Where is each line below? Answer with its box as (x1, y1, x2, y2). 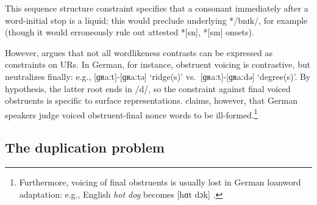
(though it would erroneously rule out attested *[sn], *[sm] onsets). (5, 26, 254, 38)
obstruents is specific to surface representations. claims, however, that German (5, 94, 298, 107)
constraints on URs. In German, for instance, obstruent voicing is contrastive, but (5, 58, 311, 71)
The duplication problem (5, 138, 165, 157)
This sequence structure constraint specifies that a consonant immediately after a (5, 2, 308, 14)
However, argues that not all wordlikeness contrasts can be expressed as (5, 46, 273, 59)
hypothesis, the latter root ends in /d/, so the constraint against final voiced (5, 82, 291, 95)
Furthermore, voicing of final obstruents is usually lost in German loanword (19, 176, 301, 189)
